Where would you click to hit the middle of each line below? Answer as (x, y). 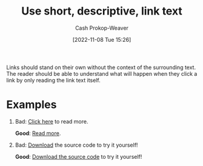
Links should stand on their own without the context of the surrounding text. (101, 67)
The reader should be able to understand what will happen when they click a (102, 73)
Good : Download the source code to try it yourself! (78, 156)
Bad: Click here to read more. (52, 121)
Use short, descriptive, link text (102, 11)
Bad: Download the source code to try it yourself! (76, 145)
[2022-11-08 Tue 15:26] (102, 39)
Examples (32, 105)
